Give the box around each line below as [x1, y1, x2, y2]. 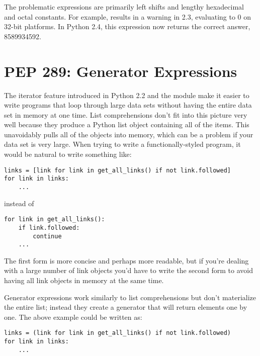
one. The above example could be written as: [4, 311, 142, 322]
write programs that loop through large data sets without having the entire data [4, 100, 252, 110]
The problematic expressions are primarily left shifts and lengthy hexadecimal [4, 2, 244, 12]
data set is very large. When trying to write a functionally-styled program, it [4, 139, 241, 149]
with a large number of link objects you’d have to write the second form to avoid [4, 265, 253, 276]
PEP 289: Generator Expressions [4, 60, 237, 81]
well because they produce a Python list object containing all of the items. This [4, 119, 249, 130]
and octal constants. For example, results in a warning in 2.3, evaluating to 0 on [4, 11, 251, 22]
